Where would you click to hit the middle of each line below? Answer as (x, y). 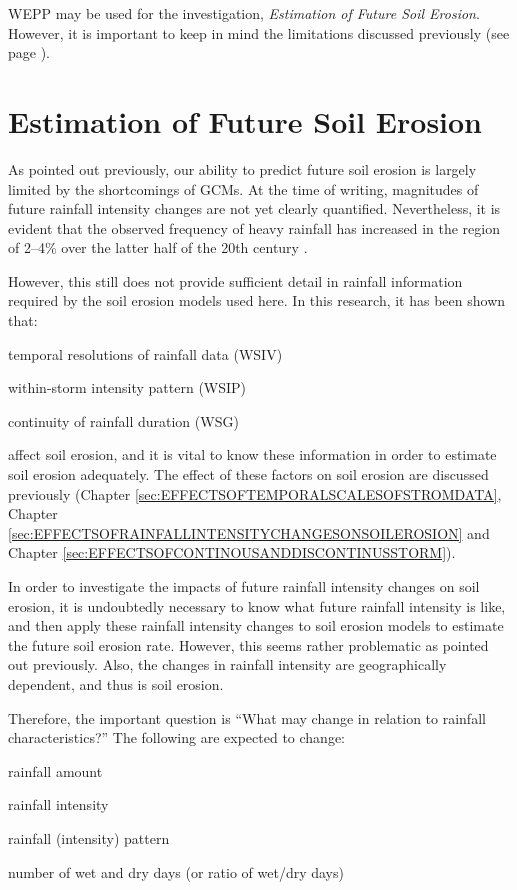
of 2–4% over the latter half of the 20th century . (158, 247)
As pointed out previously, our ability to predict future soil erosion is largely (242, 168)
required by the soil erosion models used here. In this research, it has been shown (257, 300)
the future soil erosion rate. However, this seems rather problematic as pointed (248, 644)
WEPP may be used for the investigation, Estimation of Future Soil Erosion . (244, 13)
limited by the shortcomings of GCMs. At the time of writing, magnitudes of (243, 188)
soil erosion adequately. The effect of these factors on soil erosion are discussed (248, 474)
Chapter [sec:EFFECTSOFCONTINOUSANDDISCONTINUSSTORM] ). (232, 552)
